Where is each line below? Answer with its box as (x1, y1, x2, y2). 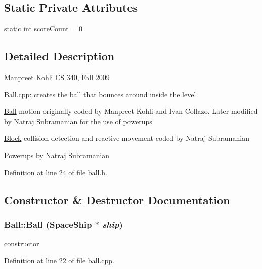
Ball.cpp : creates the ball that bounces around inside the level (4, 89, 196, 99)
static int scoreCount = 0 (4, 23, 82, 34)
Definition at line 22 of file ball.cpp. (4, 255, 115, 265)
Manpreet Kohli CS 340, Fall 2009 (4, 72, 110, 82)
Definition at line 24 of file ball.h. (4, 167, 108, 177)
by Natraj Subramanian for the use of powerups (4, 116, 152, 126)
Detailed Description (4, 48, 115, 64)
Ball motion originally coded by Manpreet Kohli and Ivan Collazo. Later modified (4, 106, 258, 117)
